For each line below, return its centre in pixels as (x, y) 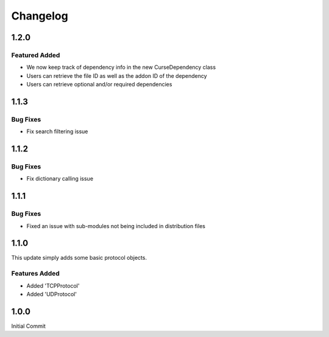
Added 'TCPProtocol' (53, 285)
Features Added (36, 274)
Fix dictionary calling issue (60, 179)
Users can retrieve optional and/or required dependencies (99, 85)
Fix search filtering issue (57, 131)
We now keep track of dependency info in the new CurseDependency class (121, 68)
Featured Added (36, 55)
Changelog (40, 16)
